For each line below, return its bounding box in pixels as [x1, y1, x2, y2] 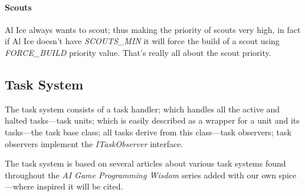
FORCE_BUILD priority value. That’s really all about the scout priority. [5, 46, 271, 58]
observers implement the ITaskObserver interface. [5, 137, 183, 150]
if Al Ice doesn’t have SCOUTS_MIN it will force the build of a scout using [5, 35, 280, 47]
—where [5, 180, 34, 192]
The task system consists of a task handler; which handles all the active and [5, 102, 280, 115]
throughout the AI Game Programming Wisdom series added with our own [5, 168, 276, 181]
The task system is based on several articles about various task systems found [5, 157, 286, 170]
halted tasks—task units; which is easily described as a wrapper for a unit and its [5, 114, 300, 127]
